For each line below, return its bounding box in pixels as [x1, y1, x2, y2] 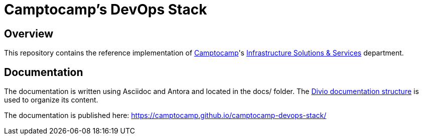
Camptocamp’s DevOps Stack [4, 1, 207, 18]
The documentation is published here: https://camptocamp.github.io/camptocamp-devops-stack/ [4, 111, 327, 120]
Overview [4, 27, 54, 40]
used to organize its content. [4, 95, 98, 104]
